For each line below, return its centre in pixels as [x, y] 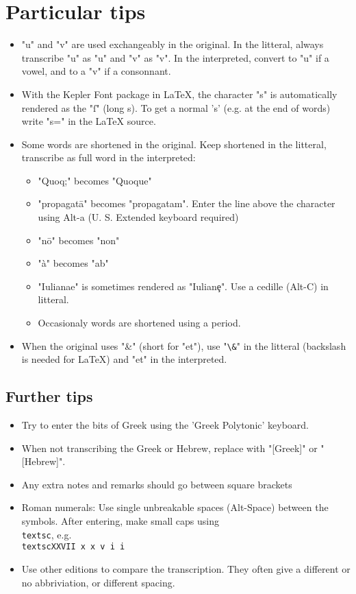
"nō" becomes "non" [79, 240]
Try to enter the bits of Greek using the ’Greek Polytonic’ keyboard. [165, 425]
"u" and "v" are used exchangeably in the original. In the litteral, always [173, 44]
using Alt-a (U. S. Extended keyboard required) [138, 217]
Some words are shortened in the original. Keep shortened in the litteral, [174, 144]
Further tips [49, 396]
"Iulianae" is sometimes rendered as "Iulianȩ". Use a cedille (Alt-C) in [183, 286]
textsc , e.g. [47, 534]
